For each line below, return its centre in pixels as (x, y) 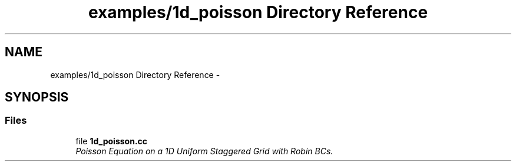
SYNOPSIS (37, 97)
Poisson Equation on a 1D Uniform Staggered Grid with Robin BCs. (204, 151)
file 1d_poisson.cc (112, 141)
